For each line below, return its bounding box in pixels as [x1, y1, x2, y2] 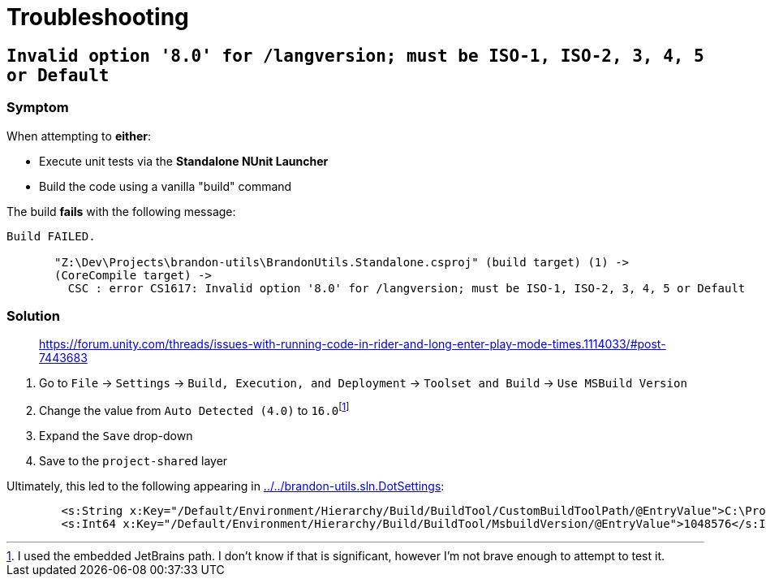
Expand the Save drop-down [39, 428, 193, 443]
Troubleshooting [6, 3, 189, 31]
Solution [6, 307, 61, 324]
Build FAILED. [6, 229, 96, 243]
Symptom [6, 99, 69, 116]
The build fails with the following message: [6, 204, 236, 218]
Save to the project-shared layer [39, 453, 228, 468]
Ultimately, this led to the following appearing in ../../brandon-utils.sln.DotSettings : [6, 478, 445, 493]
